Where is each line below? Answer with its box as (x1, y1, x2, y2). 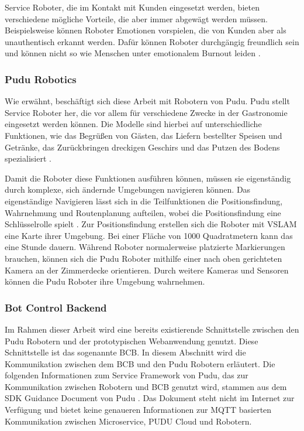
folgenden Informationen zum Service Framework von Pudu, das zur (5, 369, 248, 381)
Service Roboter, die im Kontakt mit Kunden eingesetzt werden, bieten (5, 1, 260, 13)
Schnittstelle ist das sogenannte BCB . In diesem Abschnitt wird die (5, 346, 246, 358)
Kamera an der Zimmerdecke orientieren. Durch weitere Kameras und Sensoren (5, 264, 289, 276)
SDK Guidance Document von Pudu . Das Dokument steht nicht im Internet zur (5, 392, 295, 404)
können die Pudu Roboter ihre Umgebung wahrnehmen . (5, 275, 205, 288)
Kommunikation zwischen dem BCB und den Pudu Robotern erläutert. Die (5, 357, 275, 370)
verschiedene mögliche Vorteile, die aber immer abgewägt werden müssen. (5, 12, 268, 25)
